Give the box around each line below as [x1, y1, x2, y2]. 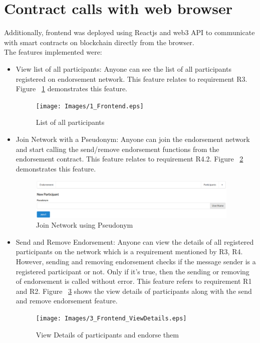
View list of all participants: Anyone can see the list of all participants [16, 63, 231, 74]
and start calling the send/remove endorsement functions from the [16, 143, 219, 154]
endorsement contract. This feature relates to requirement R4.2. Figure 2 [16, 153, 243, 164]
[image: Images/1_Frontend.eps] [36, 102, 144, 110]
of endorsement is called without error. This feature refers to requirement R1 [16, 276, 252, 286]
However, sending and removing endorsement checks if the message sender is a [16, 256, 256, 266]
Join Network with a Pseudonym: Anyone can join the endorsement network [16, 133, 250, 144]
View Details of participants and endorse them [36, 329, 179, 339]
